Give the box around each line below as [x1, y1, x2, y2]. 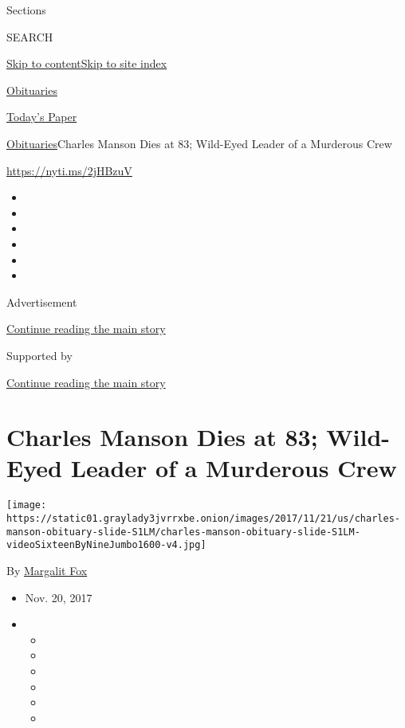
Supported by [6, 346, 73, 363]
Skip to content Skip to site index [6, 55, 167, 72]
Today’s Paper [6, 108, 77, 125]
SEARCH [6, 28, 53, 45]
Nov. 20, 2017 [25, 589, 92, 605]
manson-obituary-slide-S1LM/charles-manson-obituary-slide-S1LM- [6, 526, 360, 538]
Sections [6, 2, 46, 18]
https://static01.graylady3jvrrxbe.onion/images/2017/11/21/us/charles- [6, 513, 400, 525]
